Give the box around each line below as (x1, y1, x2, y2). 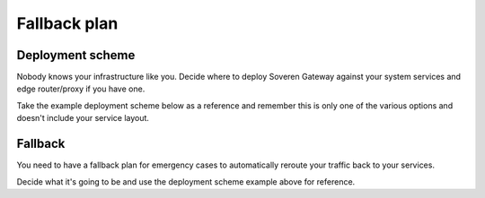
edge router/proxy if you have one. (16, 83, 145, 94)
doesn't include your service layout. (16, 113, 150, 124)
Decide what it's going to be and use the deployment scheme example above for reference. (16, 176, 356, 187)
